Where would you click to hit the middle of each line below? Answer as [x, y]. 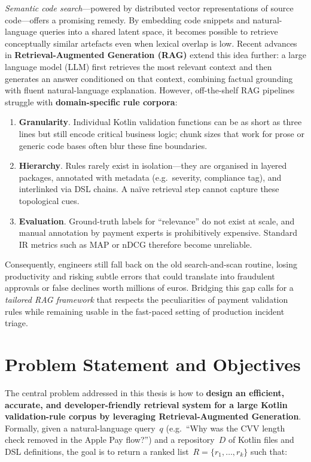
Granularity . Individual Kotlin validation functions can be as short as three [160, 122]
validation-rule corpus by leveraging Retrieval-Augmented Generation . [153, 416]
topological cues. [49, 200]
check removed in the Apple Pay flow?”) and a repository [110, 440]
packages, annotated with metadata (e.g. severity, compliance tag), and [150, 177]
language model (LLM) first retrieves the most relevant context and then [138, 66]
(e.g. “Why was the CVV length [225, 428]
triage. [16, 323]
